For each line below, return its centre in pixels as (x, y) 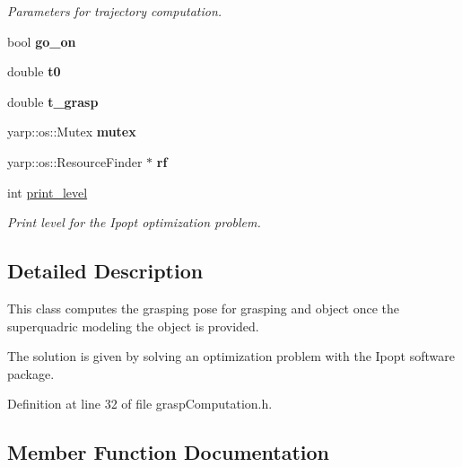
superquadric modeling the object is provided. (133, 326)
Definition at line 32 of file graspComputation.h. (140, 404)
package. (31, 373)
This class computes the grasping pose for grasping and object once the (203, 308)
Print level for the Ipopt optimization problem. (134, 222)
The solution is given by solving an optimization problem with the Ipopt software (231, 356)
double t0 (34, 71)
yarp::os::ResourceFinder (75, 161)
